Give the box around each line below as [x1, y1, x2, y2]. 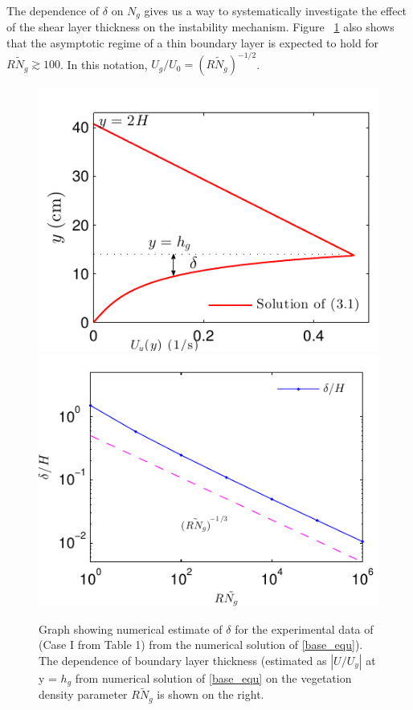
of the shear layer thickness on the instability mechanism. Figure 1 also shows [6, 18, 395, 35]
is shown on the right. [157, 686, 264, 703]
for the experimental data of [235, 620, 374, 637]
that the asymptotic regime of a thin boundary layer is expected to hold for [6, 35, 379, 51]
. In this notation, [59, 55, 148, 72]
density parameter [39, 686, 128, 703]
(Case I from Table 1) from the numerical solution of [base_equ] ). [39, 636, 363, 653]
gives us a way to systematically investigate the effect [144, 2, 407, 18]
